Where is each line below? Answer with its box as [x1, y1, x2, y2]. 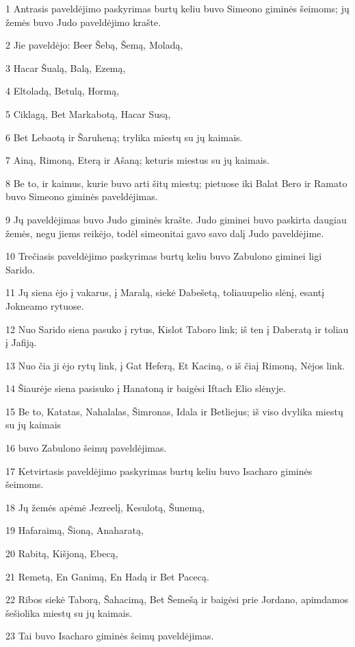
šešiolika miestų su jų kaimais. [5, 605, 133, 620]
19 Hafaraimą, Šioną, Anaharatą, [5, 523, 144, 537]
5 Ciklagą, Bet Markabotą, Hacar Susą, [5, 106, 171, 121]
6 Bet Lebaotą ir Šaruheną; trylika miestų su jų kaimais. [5, 130, 243, 144]
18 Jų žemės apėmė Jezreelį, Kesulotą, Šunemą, [5, 500, 205, 514]
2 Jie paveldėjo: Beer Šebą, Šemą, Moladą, [5, 38, 183, 52]
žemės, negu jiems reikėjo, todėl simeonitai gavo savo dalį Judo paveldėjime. [5, 225, 324, 240]
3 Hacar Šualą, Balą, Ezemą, [5, 60, 126, 75]
